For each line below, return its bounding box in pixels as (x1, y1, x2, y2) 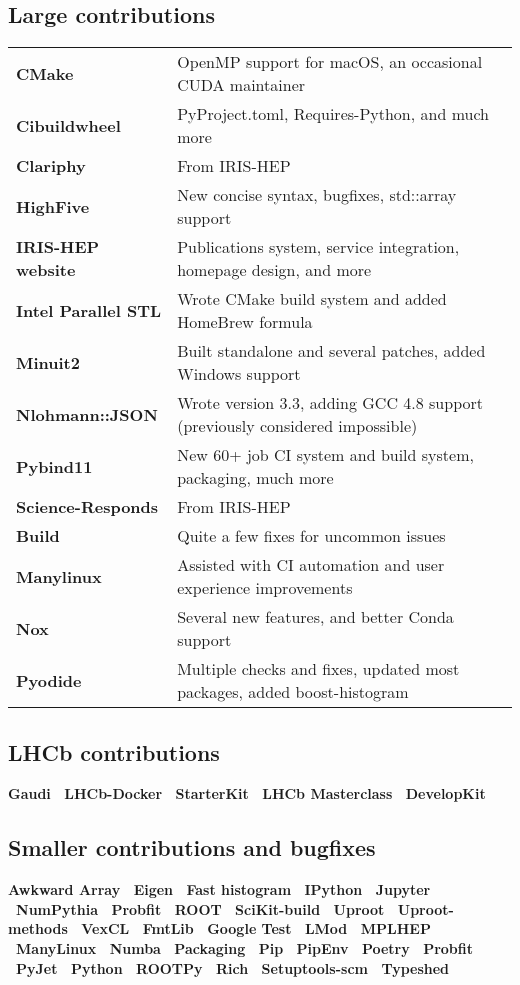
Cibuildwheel (16, 113, 121, 137)
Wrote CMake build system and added (177, 287, 447, 311)
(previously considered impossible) (177, 414, 418, 438)
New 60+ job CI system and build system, (177, 443, 474, 467)
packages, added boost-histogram (177, 680, 409, 704)
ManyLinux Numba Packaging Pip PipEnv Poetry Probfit (16, 937, 474, 958)
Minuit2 (16, 350, 80, 374)
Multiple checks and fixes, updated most (177, 657, 460, 681)
